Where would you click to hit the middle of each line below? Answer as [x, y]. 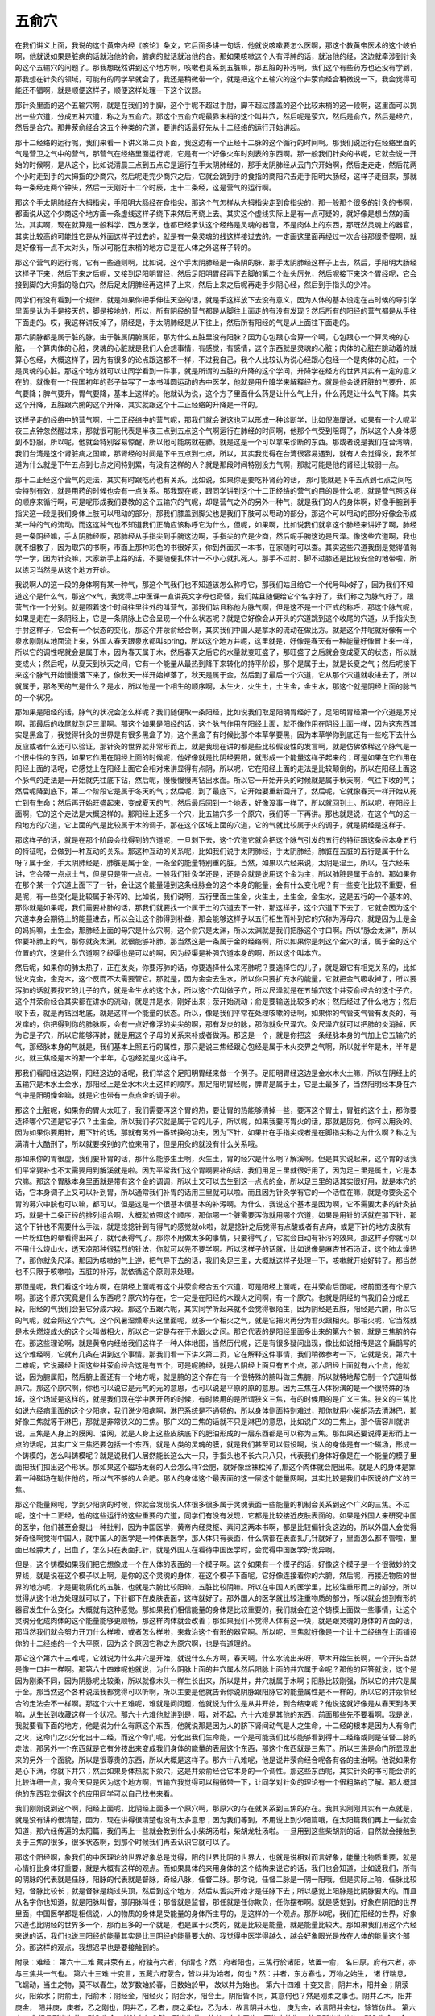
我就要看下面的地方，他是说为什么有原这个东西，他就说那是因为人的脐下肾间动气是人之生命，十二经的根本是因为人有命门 [216, 1726]
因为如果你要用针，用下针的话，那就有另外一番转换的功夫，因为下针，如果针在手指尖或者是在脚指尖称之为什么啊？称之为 [216, 1132]
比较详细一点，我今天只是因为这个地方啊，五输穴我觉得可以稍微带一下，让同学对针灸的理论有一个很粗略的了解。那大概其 [216, 1782]
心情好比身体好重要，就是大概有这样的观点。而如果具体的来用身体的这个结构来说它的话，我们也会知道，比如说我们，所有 [216, 1868]
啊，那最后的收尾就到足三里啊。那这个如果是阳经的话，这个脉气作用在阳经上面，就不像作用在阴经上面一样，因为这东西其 [216, 723]
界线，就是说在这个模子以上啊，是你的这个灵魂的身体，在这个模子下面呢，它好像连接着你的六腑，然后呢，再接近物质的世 [216, 1576]
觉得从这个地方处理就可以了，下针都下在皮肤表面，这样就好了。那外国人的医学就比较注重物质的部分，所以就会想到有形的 [216, 1598]
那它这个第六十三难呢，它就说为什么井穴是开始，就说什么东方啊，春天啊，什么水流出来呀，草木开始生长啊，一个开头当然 [216, 1658]
